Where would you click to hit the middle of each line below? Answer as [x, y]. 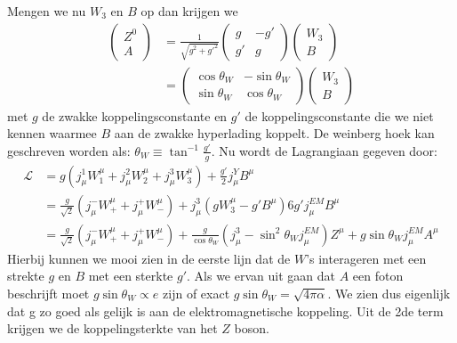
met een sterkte [131, 276]
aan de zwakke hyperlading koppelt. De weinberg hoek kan [274, 133]
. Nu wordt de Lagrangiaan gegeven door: [324, 150]
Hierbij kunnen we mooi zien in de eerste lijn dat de [149, 258]
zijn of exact [196, 293]
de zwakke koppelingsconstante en [135, 115]
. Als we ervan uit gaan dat [261, 276]
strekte [26, 276]
